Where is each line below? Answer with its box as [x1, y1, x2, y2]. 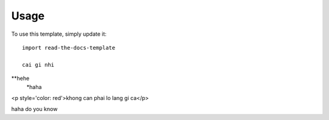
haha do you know [11, 105, 58, 113]
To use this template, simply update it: [11, 30, 107, 38]
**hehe [11, 75, 30, 82]
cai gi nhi [22, 61, 55, 68]
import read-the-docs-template [22, 44, 116, 51]
